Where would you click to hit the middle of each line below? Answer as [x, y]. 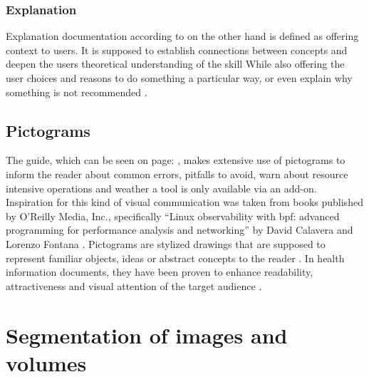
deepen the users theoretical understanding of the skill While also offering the [175, 64]
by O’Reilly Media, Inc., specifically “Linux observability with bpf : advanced [173, 216]
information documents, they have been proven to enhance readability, [160, 272]
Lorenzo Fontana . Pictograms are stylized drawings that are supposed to [166, 243]
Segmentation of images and [147, 335]
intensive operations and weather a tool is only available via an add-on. [161, 188]
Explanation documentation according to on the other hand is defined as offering [182, 36]
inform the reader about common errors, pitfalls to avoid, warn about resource [177, 174]
